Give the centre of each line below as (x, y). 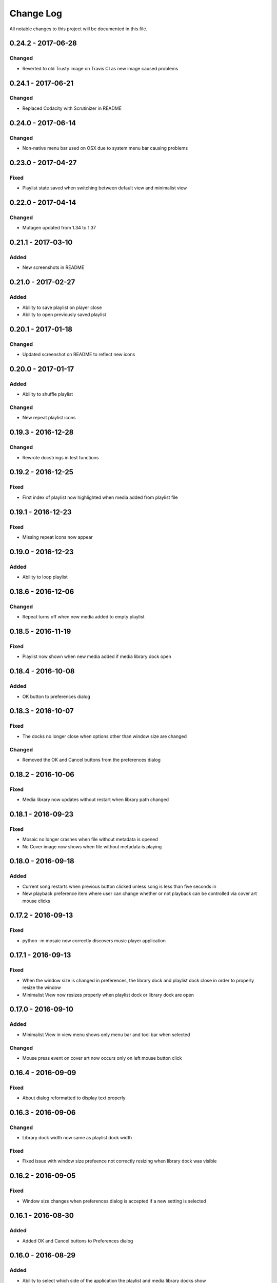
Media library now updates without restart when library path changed (96, 800)
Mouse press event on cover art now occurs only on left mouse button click (102, 1058)
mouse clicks (36, 901)
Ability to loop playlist (45, 577)
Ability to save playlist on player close (62, 307)
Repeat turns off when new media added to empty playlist (83, 617)
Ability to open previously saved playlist (64, 315)
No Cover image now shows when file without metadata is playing (92, 846)
